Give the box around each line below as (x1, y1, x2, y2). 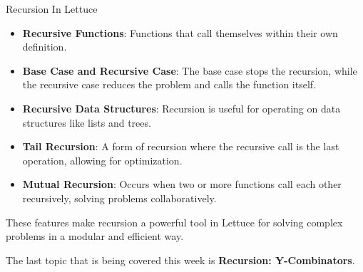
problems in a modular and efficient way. (6, 229, 184, 244)
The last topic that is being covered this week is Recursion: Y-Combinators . (6, 252, 355, 267)
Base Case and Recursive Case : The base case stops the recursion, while (22, 63, 357, 78)
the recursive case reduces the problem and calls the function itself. (22, 77, 316, 92)
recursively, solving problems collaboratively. (22, 190, 217, 205)
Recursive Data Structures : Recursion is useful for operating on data (22, 100, 341, 115)
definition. (22, 39, 67, 54)
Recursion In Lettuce (6, 1, 98, 16)
